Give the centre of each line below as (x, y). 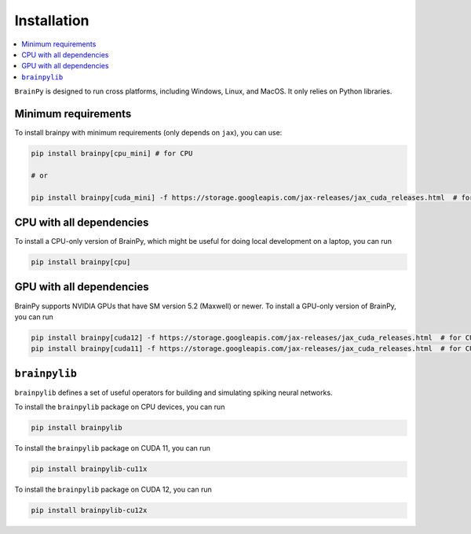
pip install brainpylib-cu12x (89, 510)
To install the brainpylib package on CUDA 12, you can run (113, 490)
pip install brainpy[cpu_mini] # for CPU (112, 153)
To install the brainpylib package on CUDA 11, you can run (113, 448)
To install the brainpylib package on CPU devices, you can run (120, 407)
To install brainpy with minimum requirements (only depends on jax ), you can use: (148, 133)
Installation (52, 20)
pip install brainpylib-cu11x (89, 469)
